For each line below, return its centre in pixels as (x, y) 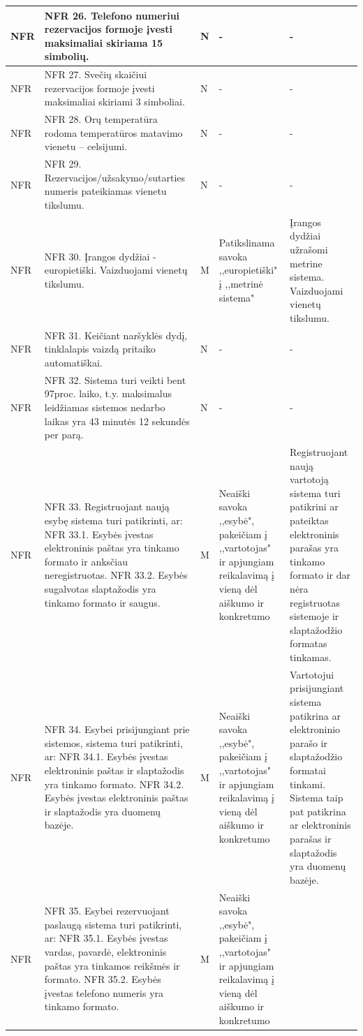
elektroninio (315, 729)
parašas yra (314, 548)
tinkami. (308, 784)
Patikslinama (247, 243)
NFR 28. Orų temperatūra (101, 119)
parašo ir (309, 742)
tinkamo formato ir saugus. (102, 602)
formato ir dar (320, 575)
